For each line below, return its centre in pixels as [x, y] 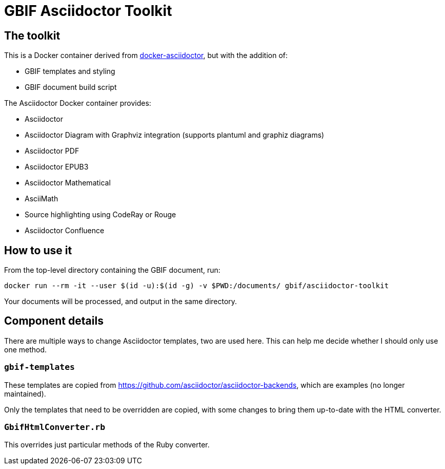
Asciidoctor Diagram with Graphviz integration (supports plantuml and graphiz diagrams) [175, 135]
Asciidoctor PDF [52, 151]
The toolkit [32, 35]
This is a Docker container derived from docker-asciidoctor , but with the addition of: [146, 55]
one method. [26, 349]
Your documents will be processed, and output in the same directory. [121, 302]
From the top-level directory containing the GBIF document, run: [112, 270]
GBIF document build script [71, 87]
